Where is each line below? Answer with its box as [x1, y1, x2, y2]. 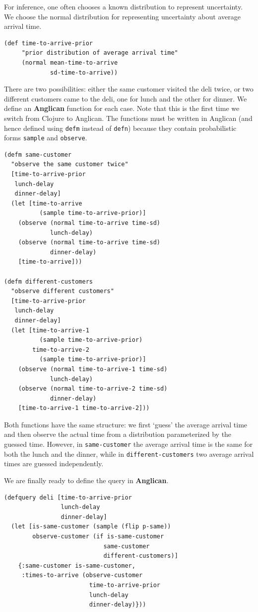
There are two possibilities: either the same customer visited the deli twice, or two [4, 84, 254, 94]
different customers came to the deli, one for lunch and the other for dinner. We [4, 93, 247, 103]
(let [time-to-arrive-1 [11, 326, 89, 334]
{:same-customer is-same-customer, [18, 562, 135, 569]
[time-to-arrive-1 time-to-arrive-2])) [18, 405, 150, 412]
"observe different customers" [11, 288, 114, 295]
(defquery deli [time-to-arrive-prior [4, 494, 132, 501]
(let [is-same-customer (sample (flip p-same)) [11, 523, 171, 530]
